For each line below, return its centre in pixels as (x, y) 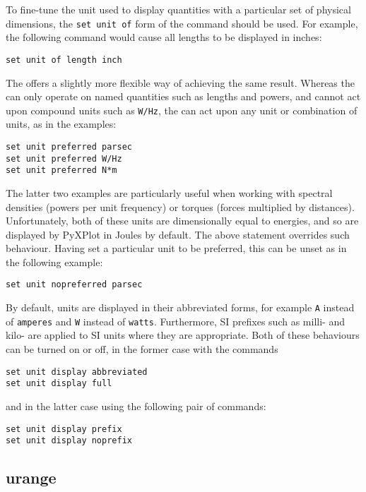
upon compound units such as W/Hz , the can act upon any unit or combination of (182, 110)
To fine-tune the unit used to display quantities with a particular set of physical (178, 9)
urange (31, 478)
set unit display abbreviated (77, 372)
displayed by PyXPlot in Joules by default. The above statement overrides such (178, 234)
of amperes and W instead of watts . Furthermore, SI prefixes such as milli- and (175, 321)
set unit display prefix (64, 429)
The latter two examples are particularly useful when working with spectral (169, 192)
